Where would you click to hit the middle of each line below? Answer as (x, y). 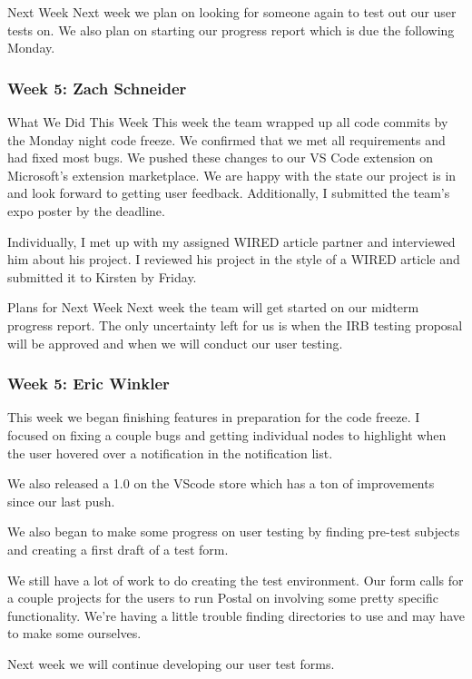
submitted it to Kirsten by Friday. (102, 276)
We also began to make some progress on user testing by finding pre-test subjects (234, 531)
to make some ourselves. (74, 633)
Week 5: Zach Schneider (97, 88)
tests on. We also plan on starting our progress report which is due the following (231, 30)
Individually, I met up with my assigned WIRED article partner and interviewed (231, 241)
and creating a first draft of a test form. (118, 549)
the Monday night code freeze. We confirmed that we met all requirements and (226, 139)
